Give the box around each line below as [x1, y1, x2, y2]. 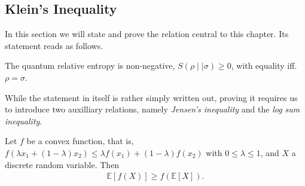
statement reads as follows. [5, 39, 103, 51]
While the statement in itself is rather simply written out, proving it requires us [5, 91, 298, 103]
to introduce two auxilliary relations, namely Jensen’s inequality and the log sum [5, 103, 300, 115]
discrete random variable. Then [5, 158, 120, 170]
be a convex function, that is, [26, 135, 134, 147]
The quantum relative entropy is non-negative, [5, 59, 175, 72]
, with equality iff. [231, 59, 297, 72]
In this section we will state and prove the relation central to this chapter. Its [5, 28, 289, 40]
